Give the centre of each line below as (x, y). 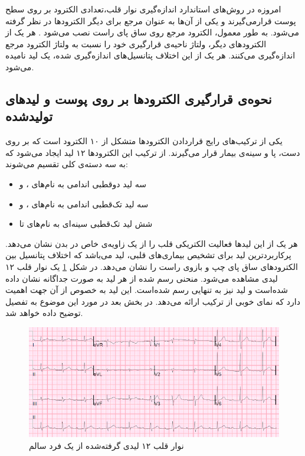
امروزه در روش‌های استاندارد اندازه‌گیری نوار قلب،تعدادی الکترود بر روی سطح (143, 9)
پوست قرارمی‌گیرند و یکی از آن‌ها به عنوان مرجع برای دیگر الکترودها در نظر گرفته (151, 20)
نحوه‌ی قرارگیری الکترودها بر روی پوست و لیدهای (139, 98)
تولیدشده (29, 116)
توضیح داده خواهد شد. (44, 313)
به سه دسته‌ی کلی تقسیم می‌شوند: (67, 164)
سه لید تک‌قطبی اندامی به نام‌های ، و (84, 203)
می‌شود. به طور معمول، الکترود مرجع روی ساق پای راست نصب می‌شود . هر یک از (152, 32)
